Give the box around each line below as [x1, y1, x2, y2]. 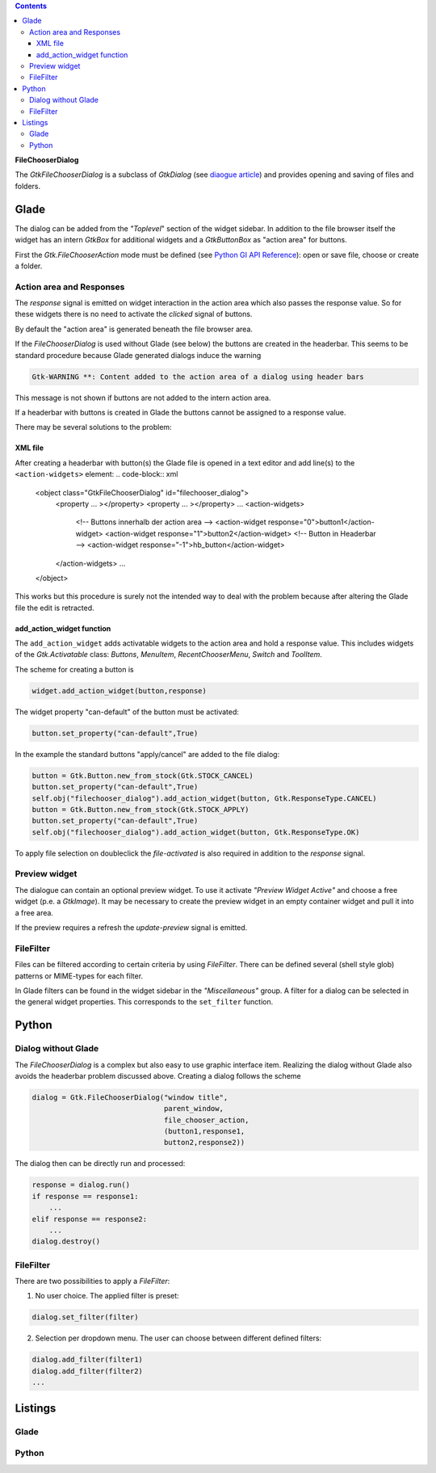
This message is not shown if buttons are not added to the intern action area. [15, 393, 271, 402]
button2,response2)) [163, 1138, 245, 1147]
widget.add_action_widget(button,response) [31, 686, 208, 695]
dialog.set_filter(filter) [31, 1313, 139, 1322]
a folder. [15, 261, 43, 271]
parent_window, [163, 1104, 224, 1113]
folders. [15, 181, 40, 191]
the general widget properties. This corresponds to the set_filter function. [15, 997, 274, 1007]
